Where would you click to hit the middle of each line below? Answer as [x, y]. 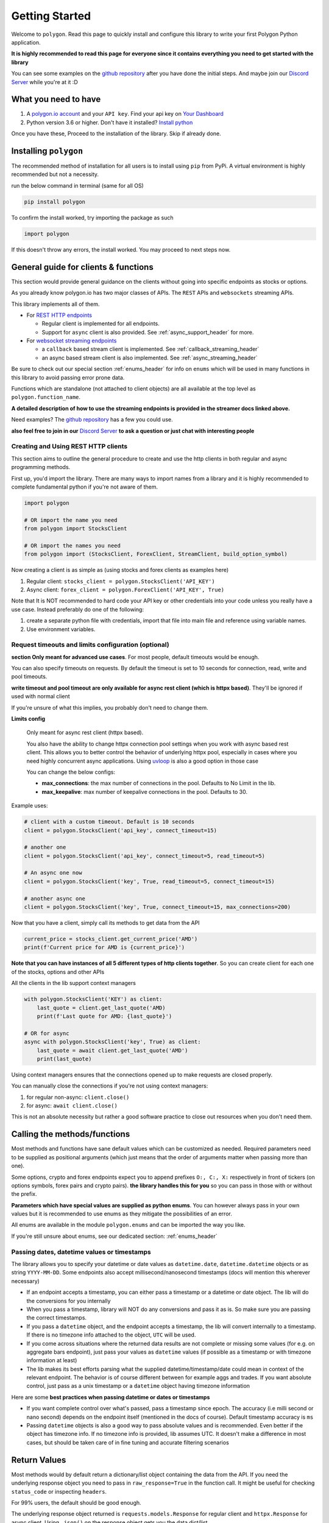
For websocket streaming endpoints [72, 341]
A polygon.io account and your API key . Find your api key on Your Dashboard [125, 114]
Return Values [39, 1460]
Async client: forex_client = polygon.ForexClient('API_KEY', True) [126, 589]
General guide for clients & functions [82, 267]
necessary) [25, 1281]
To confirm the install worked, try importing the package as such [92, 217]
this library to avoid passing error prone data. [68, 377]
